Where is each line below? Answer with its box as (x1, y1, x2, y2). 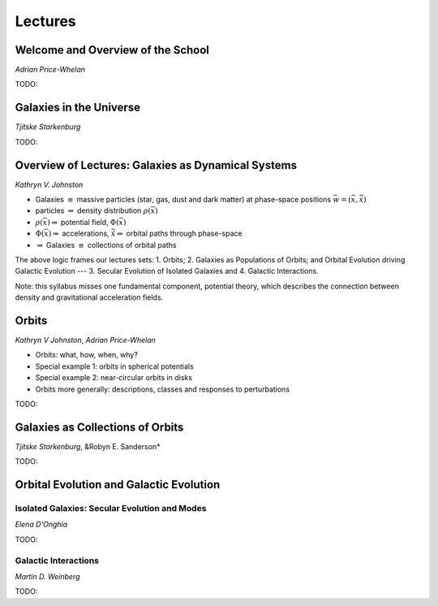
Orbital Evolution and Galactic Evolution (15, 478, 221, 491)
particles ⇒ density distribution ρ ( (35, 206, 152, 215)
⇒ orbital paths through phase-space (116, 228, 243, 239)
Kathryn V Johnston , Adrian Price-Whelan (15, 335, 156, 345)
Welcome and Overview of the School (15, 43, 210, 57)
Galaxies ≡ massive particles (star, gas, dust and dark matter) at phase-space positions (35, 195, 332, 205)
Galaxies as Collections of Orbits (15, 420, 184, 434)
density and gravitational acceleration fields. (15, 292, 164, 302)
